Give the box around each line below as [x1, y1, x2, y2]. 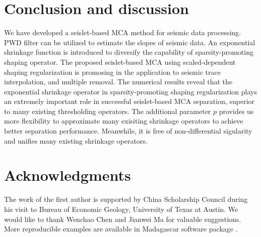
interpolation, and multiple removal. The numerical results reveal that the [4, 76, 233, 87]
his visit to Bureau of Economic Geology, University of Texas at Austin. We [4, 203, 238, 214]
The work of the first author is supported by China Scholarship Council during [4, 194, 248, 204]
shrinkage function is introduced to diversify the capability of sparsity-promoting [4, 47, 253, 57]
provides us [219, 105, 254, 116]
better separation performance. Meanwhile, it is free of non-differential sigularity [4, 126, 252, 136]
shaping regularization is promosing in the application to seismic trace [4, 66, 221, 77]
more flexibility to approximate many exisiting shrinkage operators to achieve [4, 115, 243, 126]
